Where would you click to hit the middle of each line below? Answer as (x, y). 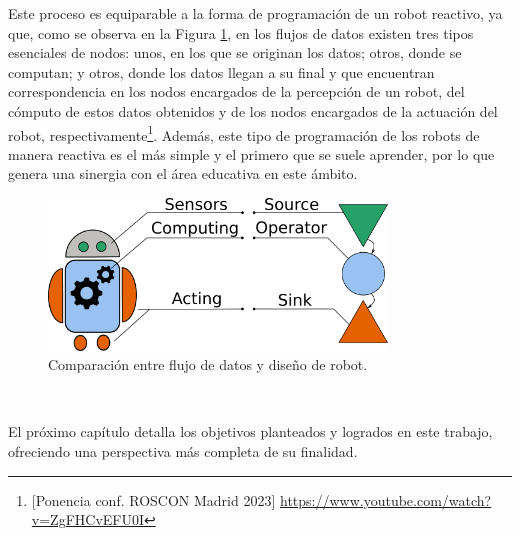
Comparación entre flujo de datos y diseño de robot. (208, 364)
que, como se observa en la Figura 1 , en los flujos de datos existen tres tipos (241, 32)
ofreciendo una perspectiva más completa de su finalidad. (183, 451)
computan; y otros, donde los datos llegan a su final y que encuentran (221, 71)
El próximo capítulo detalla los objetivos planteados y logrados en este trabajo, (250, 431)
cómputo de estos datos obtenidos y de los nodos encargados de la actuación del (253, 110)
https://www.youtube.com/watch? (385, 499)
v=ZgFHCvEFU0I (88, 519)
